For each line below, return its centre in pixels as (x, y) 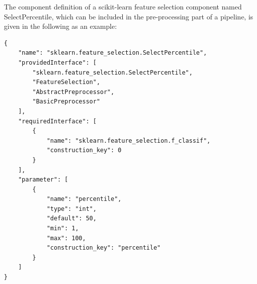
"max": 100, (66, 238)
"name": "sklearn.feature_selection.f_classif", (128, 141)
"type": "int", (72, 209)
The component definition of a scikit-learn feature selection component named (123, 6)
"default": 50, (72, 219)
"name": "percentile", (84, 199)
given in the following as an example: (60, 26)
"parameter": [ (43, 180)
